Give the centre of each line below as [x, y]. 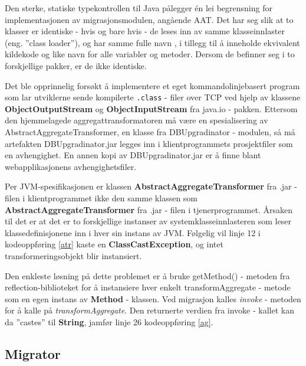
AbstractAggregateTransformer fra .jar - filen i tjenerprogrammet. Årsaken [149, 209]
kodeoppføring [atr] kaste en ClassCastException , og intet [114, 244]
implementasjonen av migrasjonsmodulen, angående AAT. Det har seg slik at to [149, 19]
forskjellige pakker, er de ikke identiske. [76, 65]
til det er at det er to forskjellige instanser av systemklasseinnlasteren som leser [148, 221]
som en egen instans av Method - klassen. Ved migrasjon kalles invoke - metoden [153, 298]
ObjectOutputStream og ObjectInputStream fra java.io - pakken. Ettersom [151, 108]
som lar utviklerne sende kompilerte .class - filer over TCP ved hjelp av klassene [153, 97]
